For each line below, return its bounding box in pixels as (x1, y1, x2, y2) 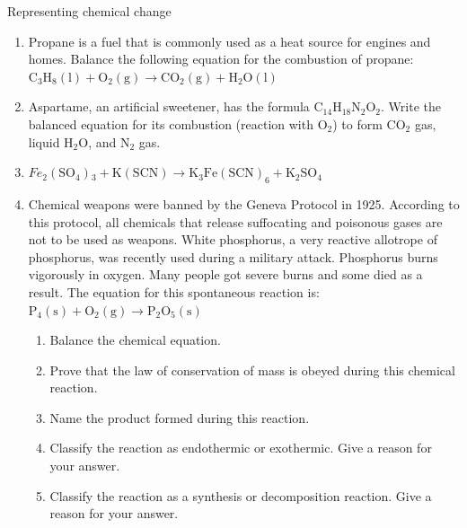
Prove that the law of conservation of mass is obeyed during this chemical (49, 360, 455, 379)
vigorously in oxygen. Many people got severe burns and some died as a (28, 265, 423, 284)
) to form (332, 114, 383, 133)
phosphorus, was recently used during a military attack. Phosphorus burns (28, 247, 438, 266)
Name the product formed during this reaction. (49, 408, 310, 427)
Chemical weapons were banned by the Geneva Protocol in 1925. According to (28, 194, 460, 213)
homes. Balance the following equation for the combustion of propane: (28, 49, 414, 68)
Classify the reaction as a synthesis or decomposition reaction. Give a (49, 486, 432, 505)
